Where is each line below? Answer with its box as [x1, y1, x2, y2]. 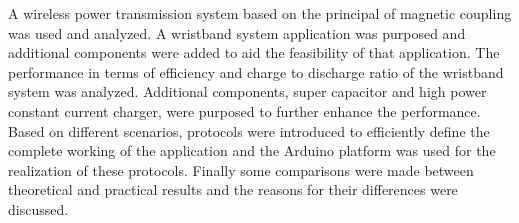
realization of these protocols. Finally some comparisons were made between [8, 159, 474, 180]
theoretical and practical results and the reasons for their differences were [8, 179, 458, 200]
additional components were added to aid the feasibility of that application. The [8, 42, 500, 63]
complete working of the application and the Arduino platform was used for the [8, 140, 496, 161]
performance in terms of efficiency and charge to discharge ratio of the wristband [8, 61, 504, 82]
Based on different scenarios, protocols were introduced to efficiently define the [8, 120, 490, 141]
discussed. [8, 198, 69, 219]
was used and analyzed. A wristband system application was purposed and [8, 22, 466, 43]
